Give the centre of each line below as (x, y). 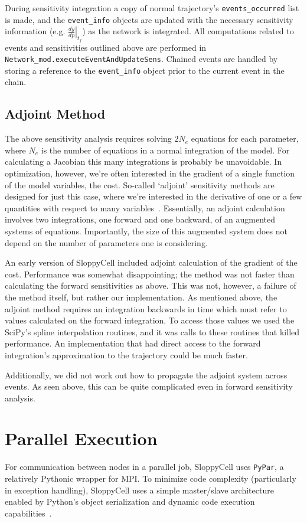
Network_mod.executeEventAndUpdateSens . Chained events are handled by (141, 59)
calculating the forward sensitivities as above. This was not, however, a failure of (151, 285)
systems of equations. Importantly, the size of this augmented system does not (146, 231)
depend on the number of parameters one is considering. (106, 242)
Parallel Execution (81, 438)
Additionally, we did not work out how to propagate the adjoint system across (146, 375)
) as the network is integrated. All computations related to (188, 31)
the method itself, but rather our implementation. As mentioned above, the (141, 297)
